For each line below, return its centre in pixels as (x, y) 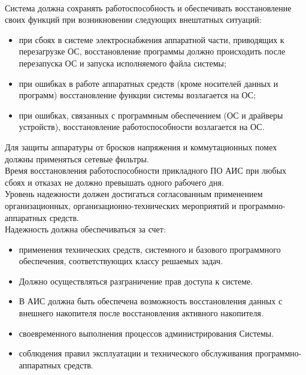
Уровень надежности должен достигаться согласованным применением (134, 194)
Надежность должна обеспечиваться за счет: (85, 229)
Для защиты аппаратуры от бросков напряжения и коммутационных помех (141, 146)
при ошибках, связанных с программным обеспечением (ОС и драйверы (151, 115)
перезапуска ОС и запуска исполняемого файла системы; (122, 63)
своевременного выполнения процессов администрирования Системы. (146, 333)
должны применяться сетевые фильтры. (77, 158)
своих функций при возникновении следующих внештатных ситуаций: (133, 19)
